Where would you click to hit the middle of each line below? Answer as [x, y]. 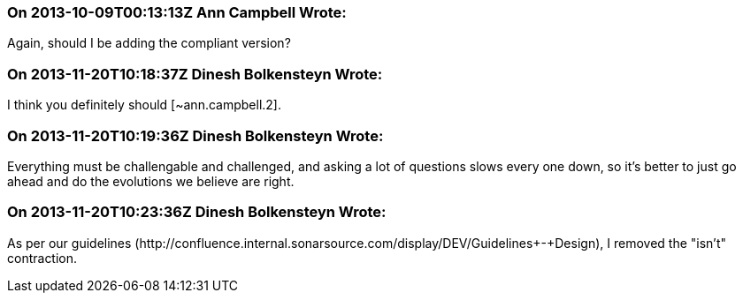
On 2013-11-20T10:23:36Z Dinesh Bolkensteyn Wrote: [197, 212]
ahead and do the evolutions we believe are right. [151, 181]
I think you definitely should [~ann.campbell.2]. [144, 105]
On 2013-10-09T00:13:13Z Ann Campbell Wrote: [177, 12]
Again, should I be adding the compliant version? [149, 43]
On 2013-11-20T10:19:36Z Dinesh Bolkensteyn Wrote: [195, 135]
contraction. [42, 258]
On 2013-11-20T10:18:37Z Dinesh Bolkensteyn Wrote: [195, 74]
